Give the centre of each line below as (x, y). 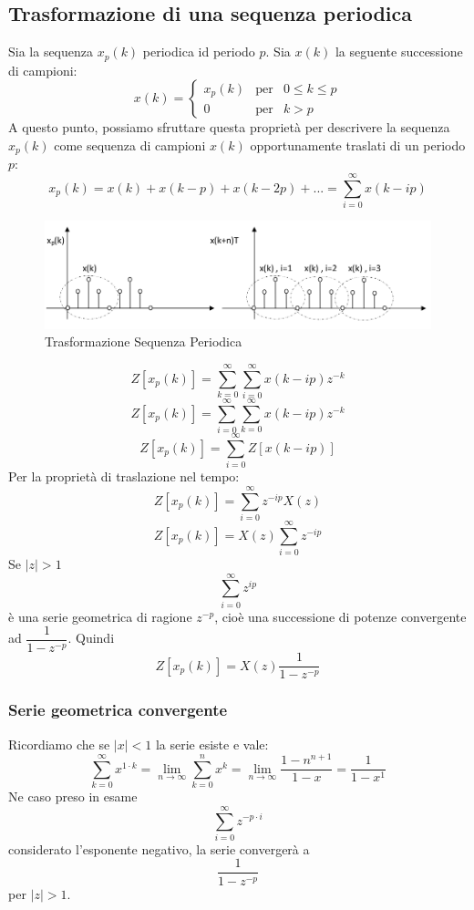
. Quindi (91, 638)
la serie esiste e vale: (212, 744)
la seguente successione (399, 52)
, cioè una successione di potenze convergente (340, 616)
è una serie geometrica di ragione (100, 616)
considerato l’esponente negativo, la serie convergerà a (159, 848)
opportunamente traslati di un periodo (358, 145)
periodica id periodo (199, 52)
